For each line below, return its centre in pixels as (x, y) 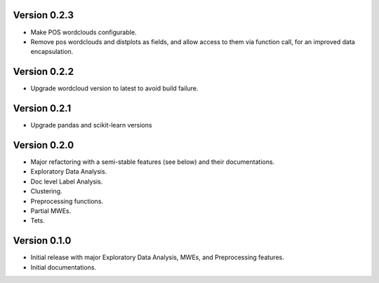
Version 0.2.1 (42, 109)
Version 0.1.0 (42, 241)
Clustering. (46, 191)
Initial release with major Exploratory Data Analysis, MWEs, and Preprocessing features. (157, 257)
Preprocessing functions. (67, 201)
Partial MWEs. (51, 211)
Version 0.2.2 (43, 72)
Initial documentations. (64, 267)
